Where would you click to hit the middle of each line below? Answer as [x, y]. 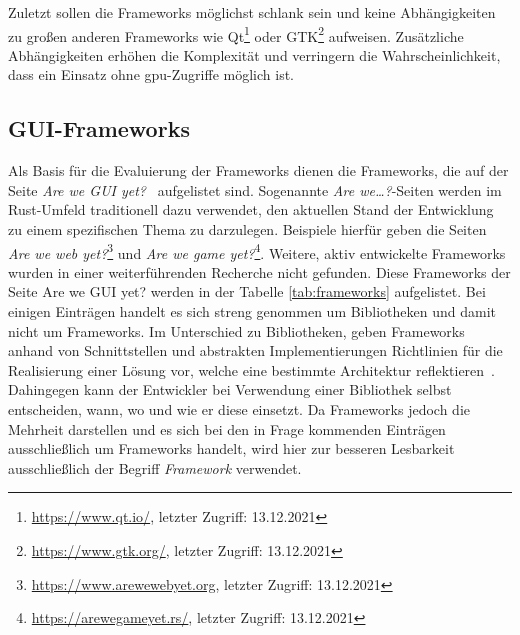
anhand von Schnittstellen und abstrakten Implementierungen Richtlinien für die [255, 350]
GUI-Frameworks [99, 128]
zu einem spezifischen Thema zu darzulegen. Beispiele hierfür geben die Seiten [247, 229]
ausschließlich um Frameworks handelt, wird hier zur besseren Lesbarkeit [231, 448]
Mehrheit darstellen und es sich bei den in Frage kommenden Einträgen [227, 428]
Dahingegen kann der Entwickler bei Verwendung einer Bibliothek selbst [230, 389]
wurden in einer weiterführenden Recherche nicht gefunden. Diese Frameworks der [259, 271]
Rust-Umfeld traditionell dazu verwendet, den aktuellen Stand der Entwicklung [251, 209]
